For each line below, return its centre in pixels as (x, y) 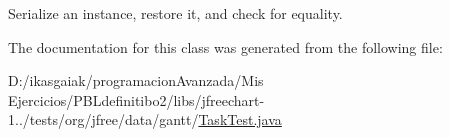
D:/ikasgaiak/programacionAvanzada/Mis (136, 80)
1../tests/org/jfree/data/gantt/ (103, 119)
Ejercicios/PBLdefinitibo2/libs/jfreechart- (136, 99)
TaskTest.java (240, 119)
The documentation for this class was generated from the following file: (225, 46)
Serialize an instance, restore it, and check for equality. (175, 13)
